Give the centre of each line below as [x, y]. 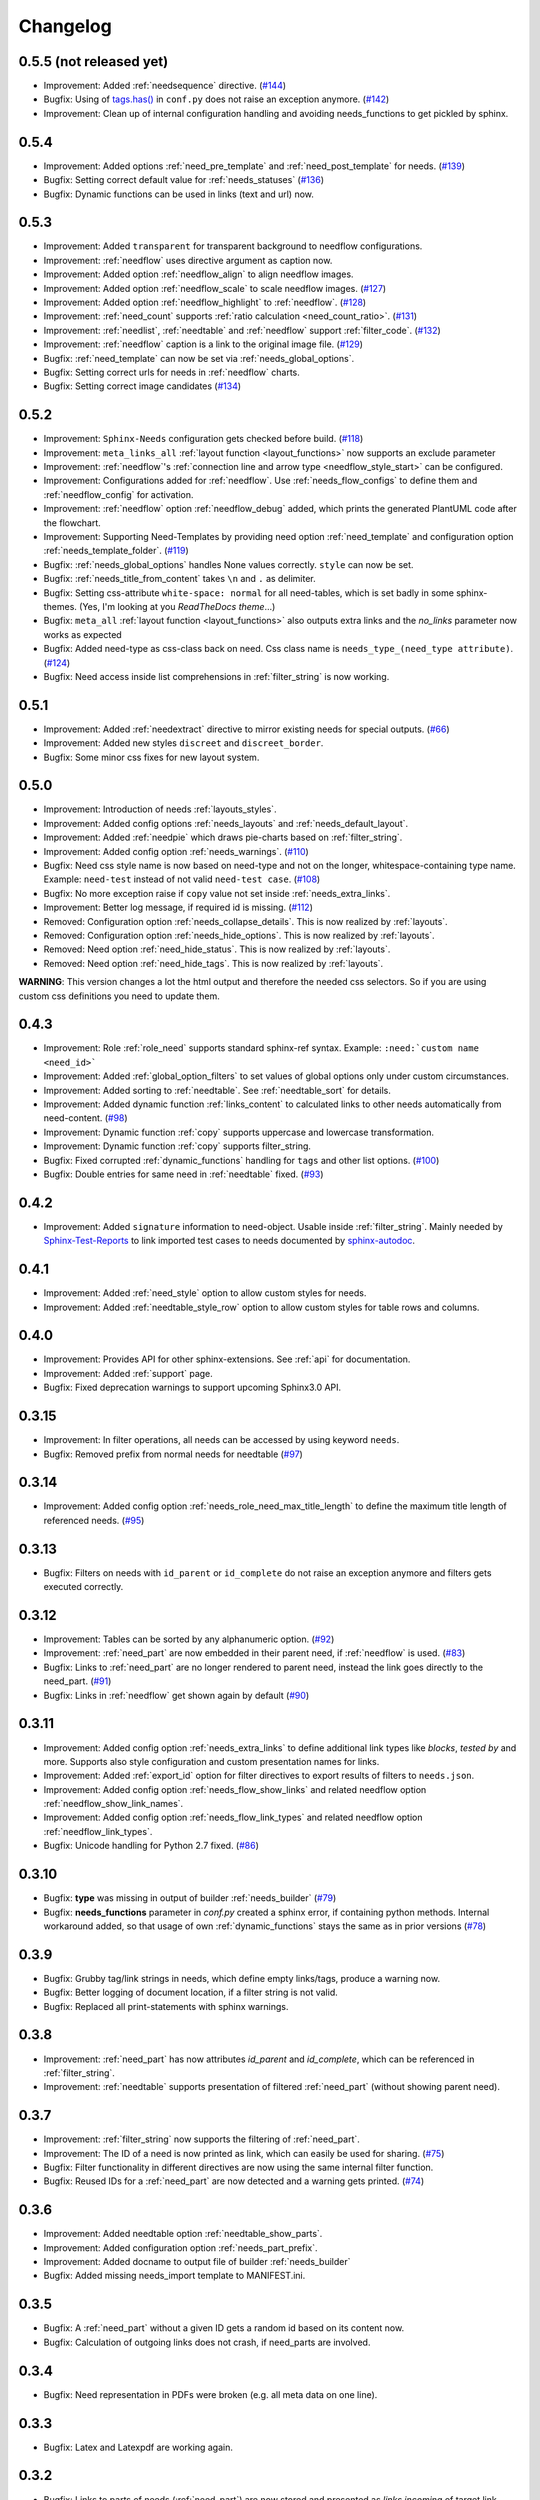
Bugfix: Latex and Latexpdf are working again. [138, 2447]
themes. [60, 606]
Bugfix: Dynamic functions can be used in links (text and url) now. [179, 194]
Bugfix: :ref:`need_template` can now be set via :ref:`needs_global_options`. [199, 358]
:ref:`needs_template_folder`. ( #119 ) [116, 551]
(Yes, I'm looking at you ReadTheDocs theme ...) [177, 606]
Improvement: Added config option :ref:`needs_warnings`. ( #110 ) [176, 851]
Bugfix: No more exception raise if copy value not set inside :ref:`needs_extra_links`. [217, 893]
